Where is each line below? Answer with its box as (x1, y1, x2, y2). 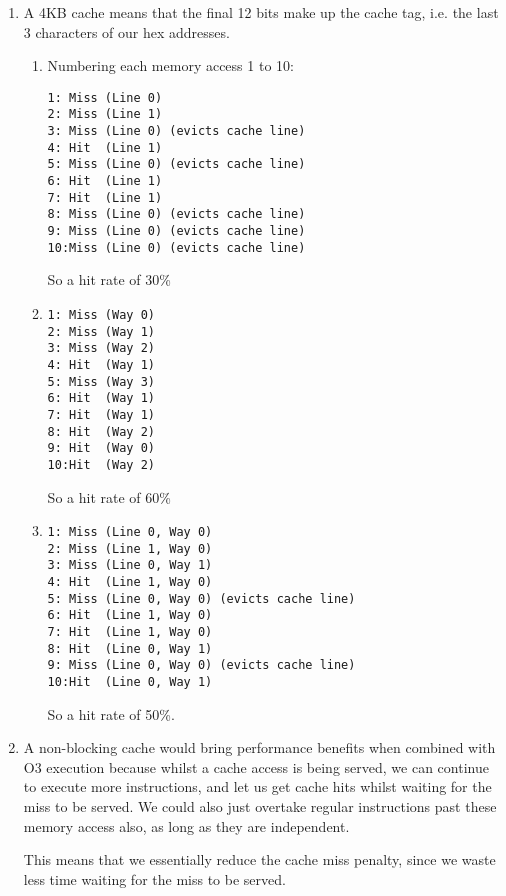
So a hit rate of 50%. (47, 703, 175, 724)
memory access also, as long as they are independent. (23, 815, 350, 836)
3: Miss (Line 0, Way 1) (47, 558, 213, 573)
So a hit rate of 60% (47, 486, 171, 507)
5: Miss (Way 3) (47, 374, 155, 389)
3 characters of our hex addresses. (23, 21, 230, 42)
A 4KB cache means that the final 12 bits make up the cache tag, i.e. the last (23, 2, 499, 22)
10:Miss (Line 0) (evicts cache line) (47, 240, 306, 255)
